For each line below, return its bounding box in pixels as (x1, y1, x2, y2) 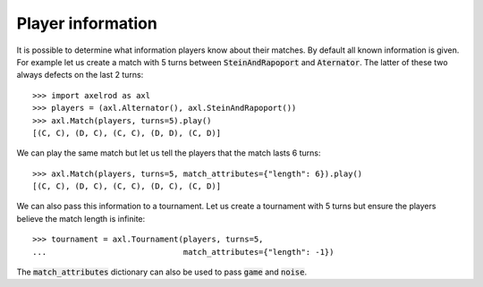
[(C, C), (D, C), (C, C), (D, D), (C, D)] (32, 128, 222, 138)
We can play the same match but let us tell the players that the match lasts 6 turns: (16, 148, 321, 158)
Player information (16, 13, 158, 33)
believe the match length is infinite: (16, 213, 146, 224)
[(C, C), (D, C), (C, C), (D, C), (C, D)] (32, 181, 222, 191)
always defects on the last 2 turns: (16, 70, 144, 80)
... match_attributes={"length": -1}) (32, 247, 335, 257)
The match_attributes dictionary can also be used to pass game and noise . (16, 266, 308, 277)
